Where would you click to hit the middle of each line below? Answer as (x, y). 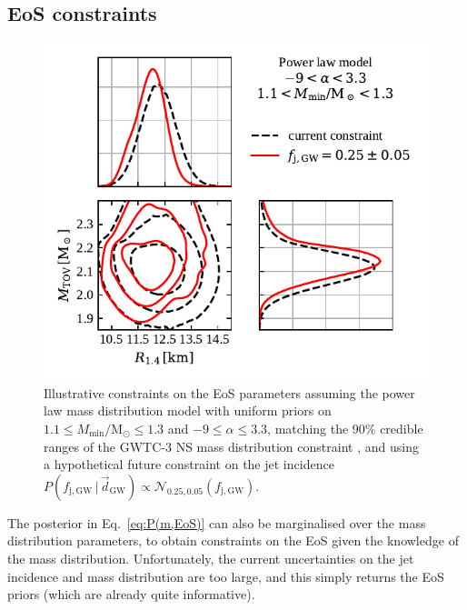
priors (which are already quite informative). (131, 594)
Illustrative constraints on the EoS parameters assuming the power (229, 392)
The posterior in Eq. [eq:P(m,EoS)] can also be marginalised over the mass (217, 522)
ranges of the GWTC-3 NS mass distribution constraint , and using (231, 446)
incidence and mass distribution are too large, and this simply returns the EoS (226, 576)
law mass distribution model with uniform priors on (188, 410)
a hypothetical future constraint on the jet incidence (189, 464)
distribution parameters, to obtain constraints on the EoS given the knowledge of (233, 540)
